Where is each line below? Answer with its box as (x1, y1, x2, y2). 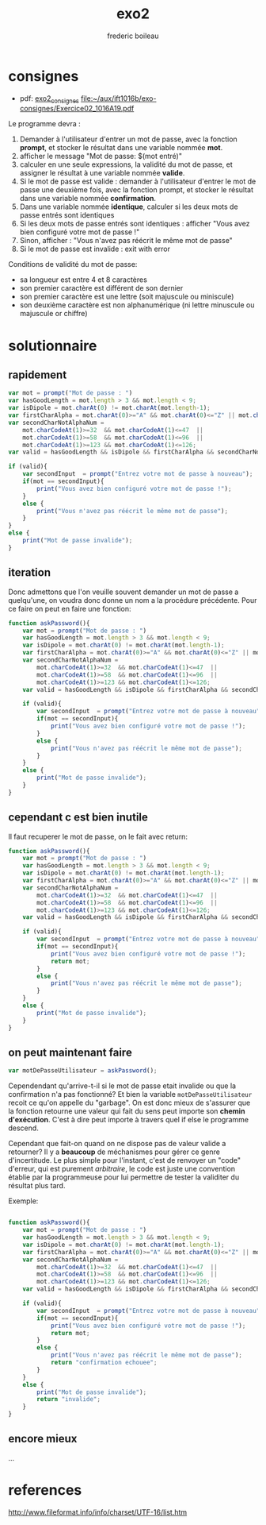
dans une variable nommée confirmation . (19, 194, 157, 203)
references (8, 1481, 82, 1500)
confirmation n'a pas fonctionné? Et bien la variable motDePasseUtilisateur (8, 1090, 253, 1099)
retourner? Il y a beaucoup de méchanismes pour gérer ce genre (8, 1147, 220, 1156)
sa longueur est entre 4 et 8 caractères (19, 275, 148, 284)
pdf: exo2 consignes (19, 93, 79, 105)
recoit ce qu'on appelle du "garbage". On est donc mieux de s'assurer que (8, 1098, 251, 1108)
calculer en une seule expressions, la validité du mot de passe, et (19, 160, 234, 169)
